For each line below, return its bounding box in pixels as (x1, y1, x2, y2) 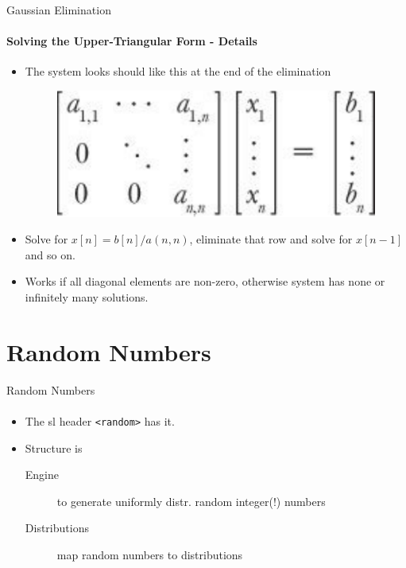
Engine (25, 466, 60, 483)
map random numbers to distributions (56, 547, 243, 562)
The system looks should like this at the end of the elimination (25, 63, 331, 80)
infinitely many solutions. (25, 289, 149, 305)
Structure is (25, 439, 83, 456)
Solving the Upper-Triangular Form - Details (6, 33, 257, 49)
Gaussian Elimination (6, 2, 111, 18)
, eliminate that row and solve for (189, 231, 353, 247)
